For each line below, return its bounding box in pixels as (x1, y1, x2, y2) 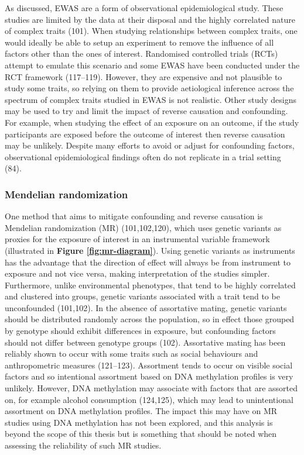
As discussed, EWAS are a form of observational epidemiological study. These (5, 2, 283, 13)
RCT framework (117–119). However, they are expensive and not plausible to (5, 70, 282, 82)
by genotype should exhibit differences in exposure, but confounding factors (5, 325, 276, 337)
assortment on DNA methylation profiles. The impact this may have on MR (5, 405, 278, 417)
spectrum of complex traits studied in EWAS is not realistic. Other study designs (5, 93, 296, 105)
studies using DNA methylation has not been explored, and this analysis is (5, 416, 273, 428)
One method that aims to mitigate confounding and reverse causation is (5, 210, 263, 222)
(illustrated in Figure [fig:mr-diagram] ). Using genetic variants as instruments (5, 244, 295, 256)
